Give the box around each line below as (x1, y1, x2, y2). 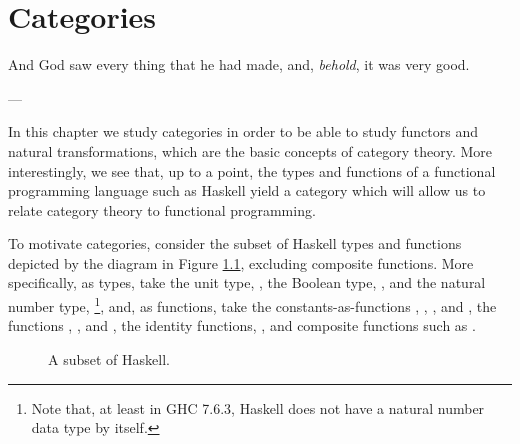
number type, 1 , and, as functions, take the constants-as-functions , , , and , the (8, 293, 497, 316)
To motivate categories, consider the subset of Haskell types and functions (8, 233, 462, 254)
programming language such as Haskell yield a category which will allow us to (8, 180, 486, 201)
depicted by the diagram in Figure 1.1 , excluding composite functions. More (8, 252, 474, 273)
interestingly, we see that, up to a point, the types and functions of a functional (8, 160, 496, 181)
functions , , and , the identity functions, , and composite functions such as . (8, 315, 476, 336)
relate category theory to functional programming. (8, 199, 316, 220)
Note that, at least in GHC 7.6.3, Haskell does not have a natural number (31, 397, 485, 418)
